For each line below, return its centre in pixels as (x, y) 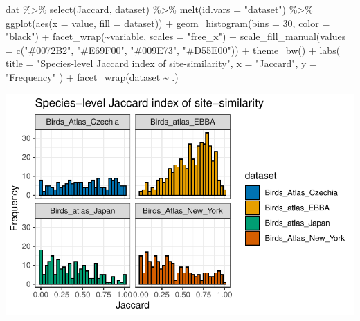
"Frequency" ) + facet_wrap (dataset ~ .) (92, 76)
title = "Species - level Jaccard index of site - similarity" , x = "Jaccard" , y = (161, 63)
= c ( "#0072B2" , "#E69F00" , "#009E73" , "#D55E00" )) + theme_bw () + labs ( (173, 49)
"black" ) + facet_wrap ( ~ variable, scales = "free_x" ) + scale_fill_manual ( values (176, 36)
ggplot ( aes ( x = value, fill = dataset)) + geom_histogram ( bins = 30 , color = (168, 22)
